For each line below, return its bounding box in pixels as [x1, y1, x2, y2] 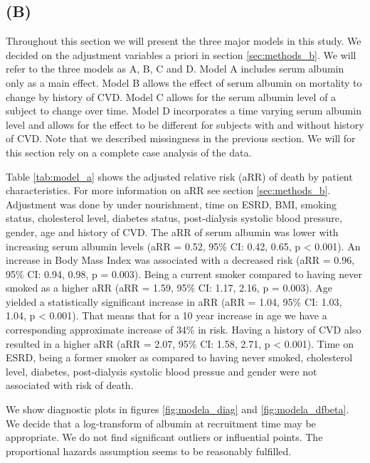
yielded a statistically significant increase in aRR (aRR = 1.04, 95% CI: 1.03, [6, 294, 342, 309]
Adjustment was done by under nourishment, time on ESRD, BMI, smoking [6, 196, 337, 211]
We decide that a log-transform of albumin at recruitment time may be [6, 415, 316, 430]
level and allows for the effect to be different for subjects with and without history [6, 117, 364, 132]
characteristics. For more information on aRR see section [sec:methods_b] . [6, 183, 331, 198]
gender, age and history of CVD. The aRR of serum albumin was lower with [6, 224, 339, 239]
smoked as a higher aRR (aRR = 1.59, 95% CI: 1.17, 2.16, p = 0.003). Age [6, 280, 333, 295]
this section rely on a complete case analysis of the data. [6, 144, 252, 159]
